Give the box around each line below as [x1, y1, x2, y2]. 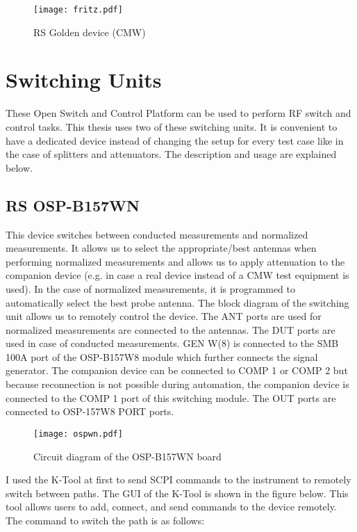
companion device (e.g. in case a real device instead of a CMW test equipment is [6, 268, 349, 282]
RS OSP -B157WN [6, 194, 140, 216]
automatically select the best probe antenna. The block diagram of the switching [6, 295, 349, 309]
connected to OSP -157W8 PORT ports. [6, 404, 174, 419]
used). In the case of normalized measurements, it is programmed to [6, 281, 295, 296]
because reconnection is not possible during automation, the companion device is [6, 377, 349, 392]
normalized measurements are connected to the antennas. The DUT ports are [6, 322, 335, 337]
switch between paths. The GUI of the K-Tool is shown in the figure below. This [6, 485, 349, 500]
